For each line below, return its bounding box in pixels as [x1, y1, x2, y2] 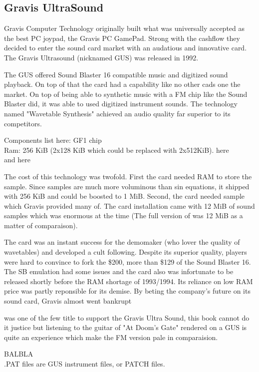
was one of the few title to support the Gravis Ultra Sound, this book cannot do [4, 312, 250, 323]
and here [4, 154, 30, 165]
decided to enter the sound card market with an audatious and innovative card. [4, 42, 247, 53]
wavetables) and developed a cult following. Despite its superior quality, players [4, 247, 247, 257]
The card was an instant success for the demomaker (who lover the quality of [4, 237, 240, 247]
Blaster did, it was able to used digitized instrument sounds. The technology [4, 98, 238, 109]
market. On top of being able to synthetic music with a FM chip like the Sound [4, 88, 248, 99]
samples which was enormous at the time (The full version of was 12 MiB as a [4, 210, 243, 221]
